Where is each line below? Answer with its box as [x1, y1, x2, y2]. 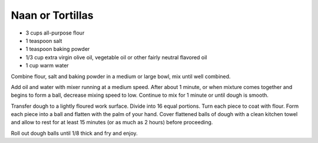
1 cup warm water [25, 62, 69, 69]
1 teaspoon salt [25, 37, 62, 44]
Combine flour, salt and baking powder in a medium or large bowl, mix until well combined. [11, 73, 231, 80]
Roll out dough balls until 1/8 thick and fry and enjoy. [11, 130, 138, 137]
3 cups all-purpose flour [25, 29, 85, 36]
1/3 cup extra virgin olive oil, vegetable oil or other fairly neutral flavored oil [25, 53, 207, 61]
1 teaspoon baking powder [25, 46, 90, 53]
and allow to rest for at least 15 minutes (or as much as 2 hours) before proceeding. [11, 119, 213, 126]
